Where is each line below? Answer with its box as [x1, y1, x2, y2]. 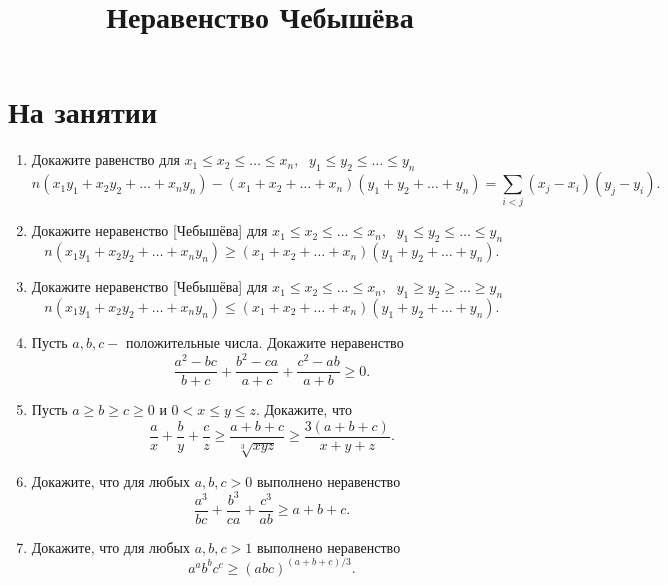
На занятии [8, 91, 158, 132]
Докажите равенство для [31, 149, 180, 170]
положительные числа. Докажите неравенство [126, 332, 404, 353]
